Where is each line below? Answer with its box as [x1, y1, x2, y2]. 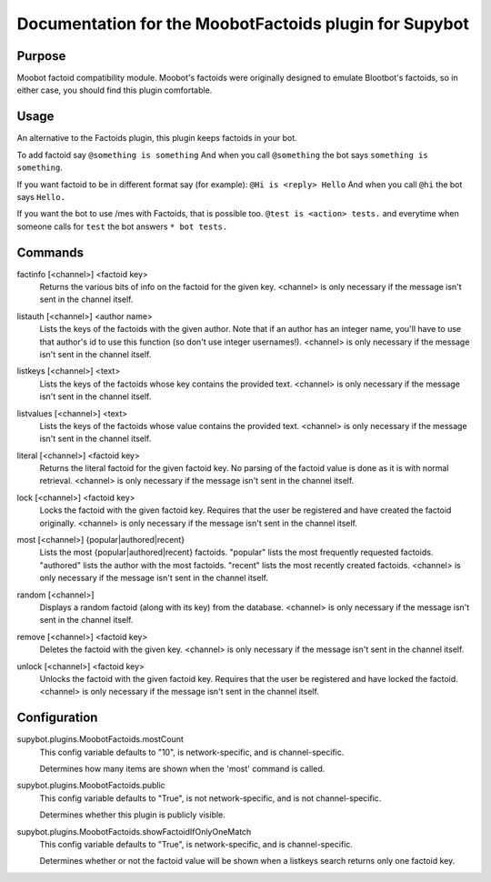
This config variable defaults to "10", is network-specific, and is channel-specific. [39, 747, 345, 757]
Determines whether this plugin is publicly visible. [39, 809, 226, 820]
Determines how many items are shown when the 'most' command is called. [39, 764, 326, 775]
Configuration [16, 710, 98, 726]
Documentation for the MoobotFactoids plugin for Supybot [16, 14, 470, 34]
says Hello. [16, 191, 65, 202]
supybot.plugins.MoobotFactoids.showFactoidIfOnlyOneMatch [16, 826, 252, 837]
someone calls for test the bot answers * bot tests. [16, 221, 228, 232]
